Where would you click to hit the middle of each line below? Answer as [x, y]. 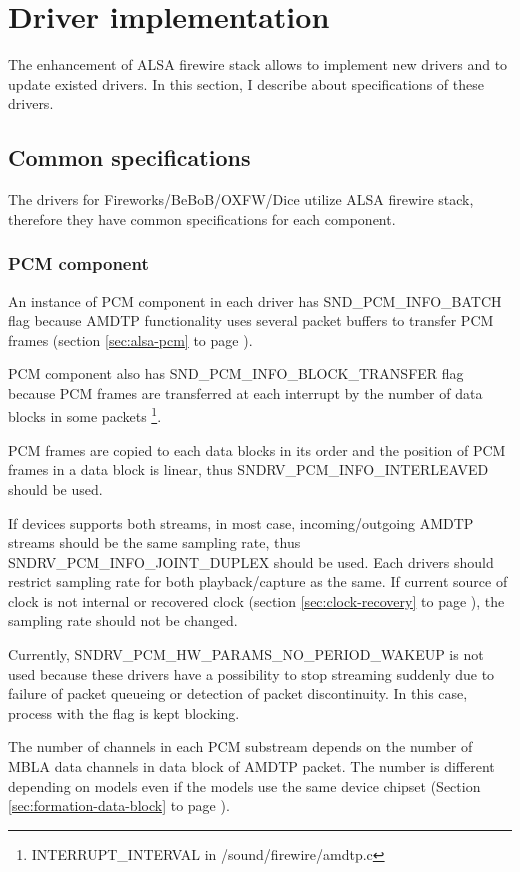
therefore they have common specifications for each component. [202, 218]
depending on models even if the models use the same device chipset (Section [244, 785]
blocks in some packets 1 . [85, 415]
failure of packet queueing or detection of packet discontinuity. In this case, [238, 693]
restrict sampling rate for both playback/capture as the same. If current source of [258, 581]
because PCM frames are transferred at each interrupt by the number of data [245, 392]
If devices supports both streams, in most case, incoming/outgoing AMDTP [241, 522]
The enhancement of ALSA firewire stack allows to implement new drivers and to [258, 64]
